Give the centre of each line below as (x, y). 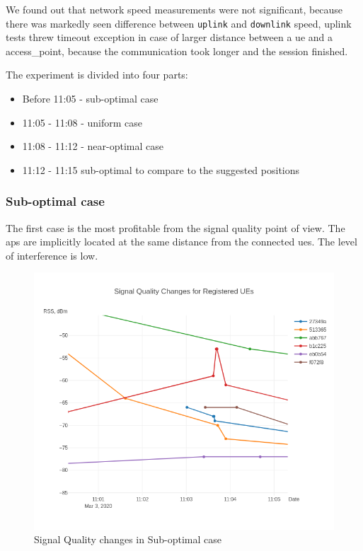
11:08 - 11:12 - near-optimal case (93, 146)
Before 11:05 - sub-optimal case (90, 99)
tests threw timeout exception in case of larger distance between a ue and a (169, 37)
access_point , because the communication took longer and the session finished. (177, 51)
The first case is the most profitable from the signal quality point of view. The (175, 227)
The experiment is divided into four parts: (97, 75)
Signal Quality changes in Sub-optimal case (128, 539)
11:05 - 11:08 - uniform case (82, 122)
